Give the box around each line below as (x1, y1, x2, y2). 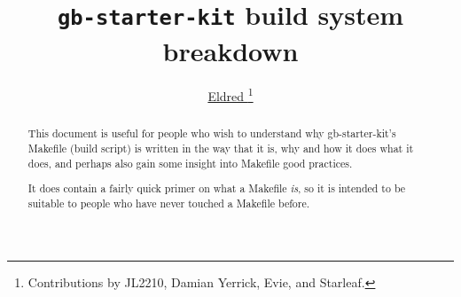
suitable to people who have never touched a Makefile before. (27, 196, 310, 210)
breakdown (162, 32, 299, 68)
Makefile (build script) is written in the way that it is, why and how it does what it (27, 141, 414, 156)
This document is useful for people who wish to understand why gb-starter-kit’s (27, 126, 396, 141)
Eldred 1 (207, 84, 254, 106)
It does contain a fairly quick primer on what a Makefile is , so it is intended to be (27, 181, 406, 196)
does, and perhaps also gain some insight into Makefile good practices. (27, 155, 353, 170)
